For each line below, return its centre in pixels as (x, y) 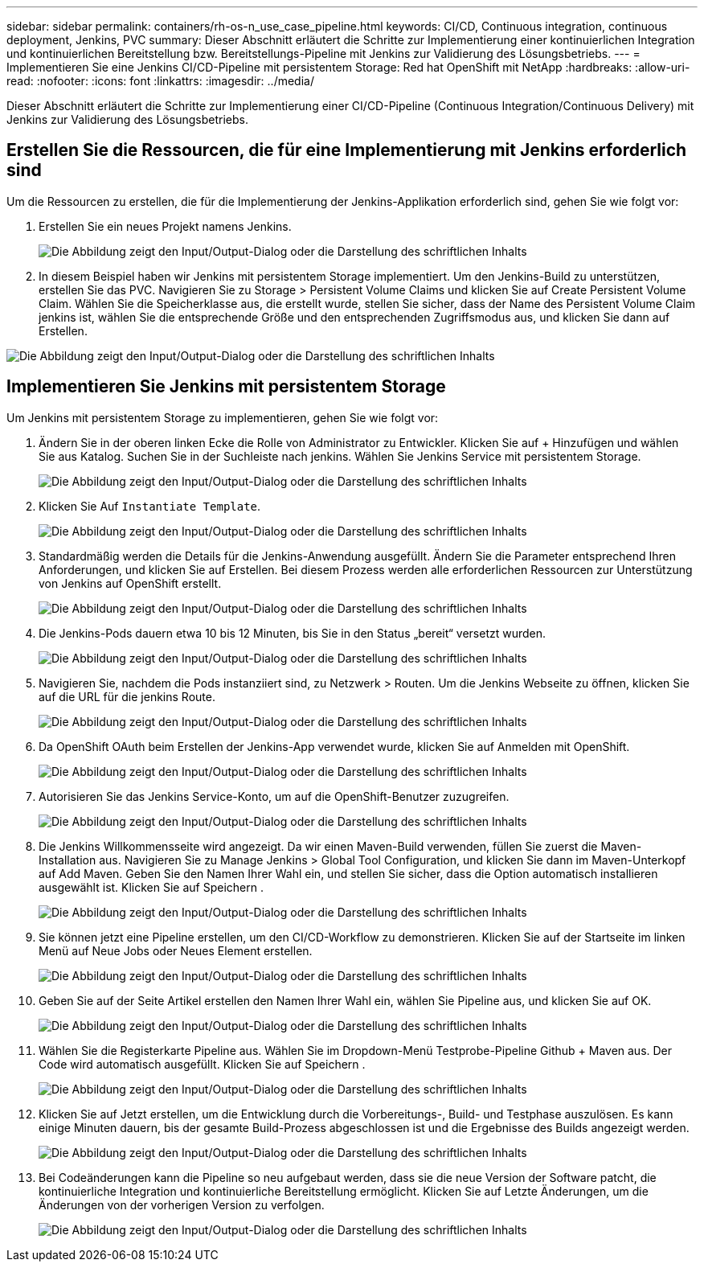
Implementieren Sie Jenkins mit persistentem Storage (226, 387)
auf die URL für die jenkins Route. (127, 696)
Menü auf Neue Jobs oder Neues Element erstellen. (176, 950)
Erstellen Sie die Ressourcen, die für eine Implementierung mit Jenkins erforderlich (347, 150)
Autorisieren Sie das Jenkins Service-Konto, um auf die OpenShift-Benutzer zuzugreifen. (274, 796)
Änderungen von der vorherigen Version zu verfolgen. (182, 1204)
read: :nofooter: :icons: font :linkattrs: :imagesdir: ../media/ (160, 81)
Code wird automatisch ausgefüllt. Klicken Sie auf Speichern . (202, 1064)
